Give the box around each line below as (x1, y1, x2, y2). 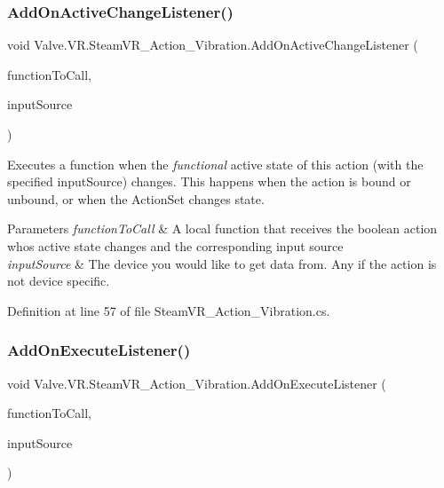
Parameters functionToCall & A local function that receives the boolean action (7, 219, 438, 238)
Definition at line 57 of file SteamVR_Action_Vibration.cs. (7, 301, 330, 319)
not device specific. (7, 272, 110, 290)
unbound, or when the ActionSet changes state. (7, 189, 265, 208)
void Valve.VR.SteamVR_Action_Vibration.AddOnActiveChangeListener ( (7, 35, 418, 54)
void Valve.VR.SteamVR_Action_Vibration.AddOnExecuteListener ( (7, 374, 386, 392)
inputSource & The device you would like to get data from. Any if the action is (7, 254, 437, 272)
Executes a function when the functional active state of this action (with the (7, 154, 424, 173)
